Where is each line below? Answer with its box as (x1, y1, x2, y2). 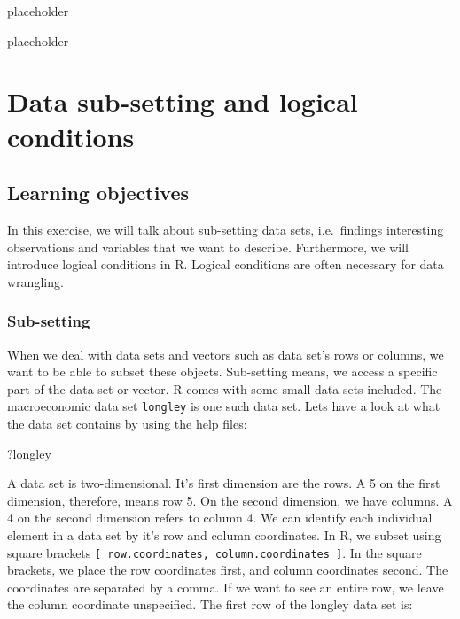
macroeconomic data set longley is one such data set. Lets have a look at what (7, 397, 441, 415)
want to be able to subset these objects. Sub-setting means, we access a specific (7, 362, 438, 381)
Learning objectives (7, 179, 190, 206)
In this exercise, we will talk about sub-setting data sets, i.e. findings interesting (7, 220, 444, 238)
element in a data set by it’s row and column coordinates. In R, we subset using (7, 525, 441, 544)
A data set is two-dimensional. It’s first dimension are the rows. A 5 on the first (7, 474, 441, 492)
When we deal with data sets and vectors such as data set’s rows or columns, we (7, 344, 444, 363)
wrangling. (7, 272, 64, 290)
